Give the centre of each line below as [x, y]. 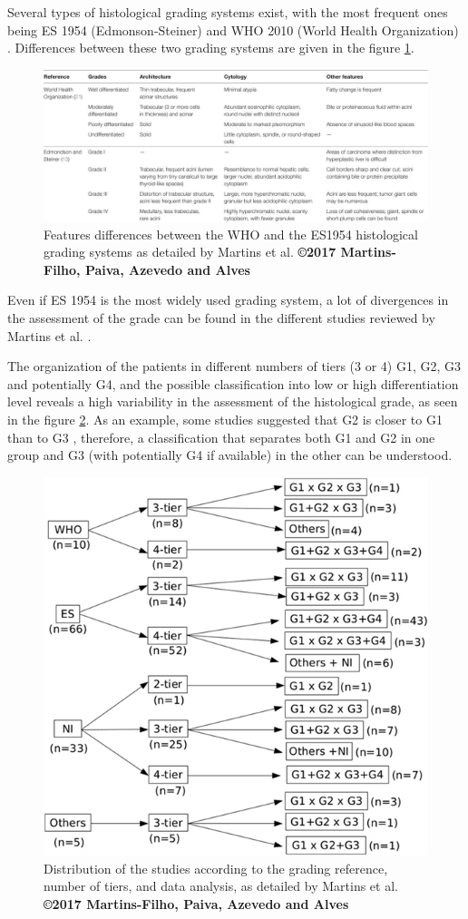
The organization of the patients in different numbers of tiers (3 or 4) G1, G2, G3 [234, 366]
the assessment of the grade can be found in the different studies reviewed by [221, 318]
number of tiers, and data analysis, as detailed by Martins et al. [221, 886]
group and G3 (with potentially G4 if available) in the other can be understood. [230, 455]
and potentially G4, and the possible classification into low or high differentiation [233, 383]
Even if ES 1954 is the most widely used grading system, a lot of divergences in [228, 300]
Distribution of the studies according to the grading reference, [216, 868]
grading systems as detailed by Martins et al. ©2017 [190, 252]
